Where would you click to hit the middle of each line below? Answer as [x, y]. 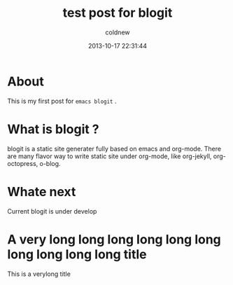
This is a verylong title [39, 274]
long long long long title [77, 254]
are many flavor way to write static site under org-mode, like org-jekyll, [110, 156]
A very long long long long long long [114, 239]
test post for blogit [118, 13]
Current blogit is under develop [52, 211]
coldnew [118, 32]
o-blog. [50, 163]
